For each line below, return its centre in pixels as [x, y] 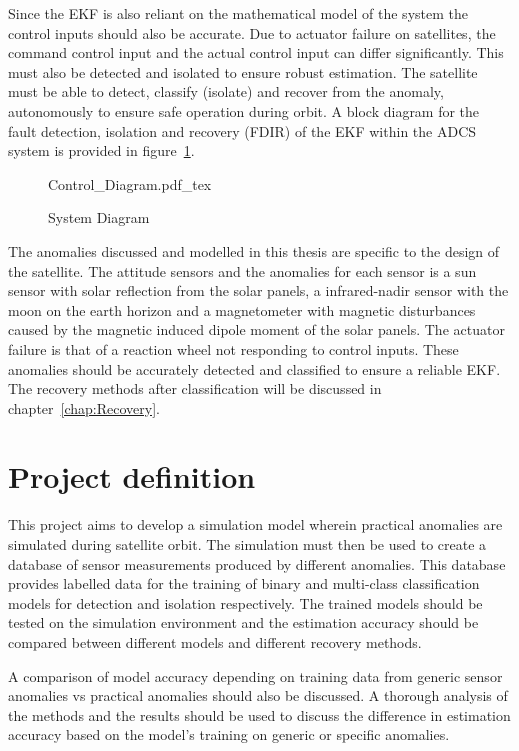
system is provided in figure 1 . [101, 150]
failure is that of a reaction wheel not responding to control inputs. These [233, 348]
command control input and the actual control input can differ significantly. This [256, 52]
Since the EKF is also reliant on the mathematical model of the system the [238, 13]
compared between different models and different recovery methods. [215, 641]
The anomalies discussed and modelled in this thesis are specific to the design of [254, 250]
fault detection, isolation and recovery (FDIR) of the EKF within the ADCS [242, 130]
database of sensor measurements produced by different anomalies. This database [257, 563]
